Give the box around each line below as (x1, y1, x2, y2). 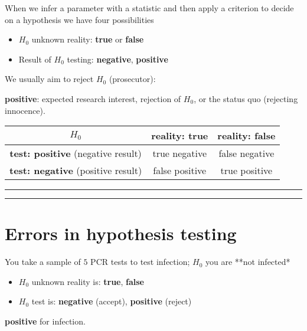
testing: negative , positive (67, 53, 168, 65)
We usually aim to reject (5, 73, 94, 85)
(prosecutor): (109, 73, 156, 85)
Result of (18, 53, 51, 65)
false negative (218, 146, 275, 160)
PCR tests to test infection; (90, 255, 190, 268)
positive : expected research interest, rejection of (5, 92, 181, 104)
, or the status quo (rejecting (194, 92, 298, 104)
